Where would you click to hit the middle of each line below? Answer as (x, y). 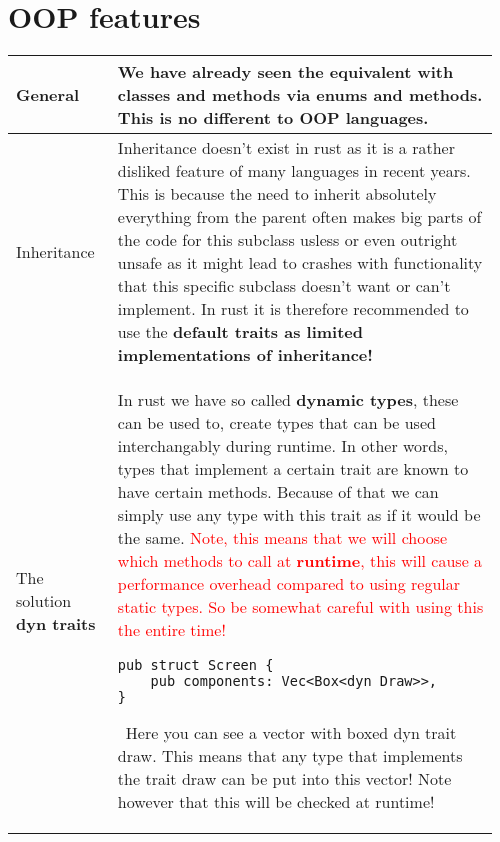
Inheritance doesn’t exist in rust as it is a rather (286, 148)
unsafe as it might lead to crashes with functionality (300, 263)
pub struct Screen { (195, 665)
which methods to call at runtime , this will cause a (300, 561)
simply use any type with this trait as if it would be (299, 515)
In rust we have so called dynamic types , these (288, 400)
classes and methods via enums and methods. (300, 95)
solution (44, 601)
